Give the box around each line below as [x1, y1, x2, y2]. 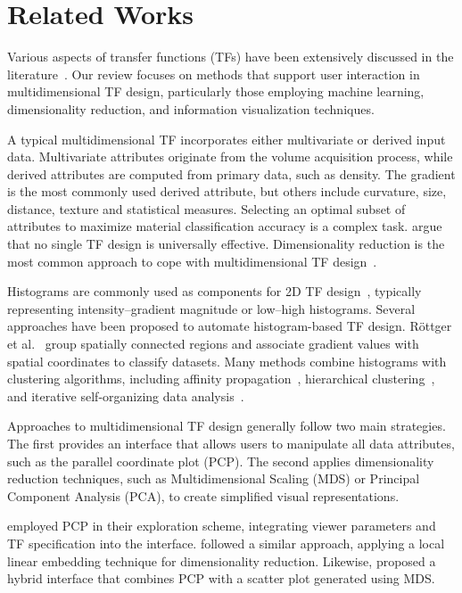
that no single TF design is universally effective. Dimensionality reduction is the [7, 235, 445, 253]
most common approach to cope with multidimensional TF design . [7, 251, 377, 270]
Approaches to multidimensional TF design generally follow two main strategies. [7, 416, 446, 435]
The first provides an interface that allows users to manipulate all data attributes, [7, 434, 455, 452]
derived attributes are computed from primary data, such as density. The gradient [7, 164, 456, 183]
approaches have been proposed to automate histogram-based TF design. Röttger [7, 317, 452, 335]
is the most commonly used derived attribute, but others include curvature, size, [7, 182, 447, 201]
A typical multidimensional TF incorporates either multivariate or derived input [7, 129, 446, 148]
